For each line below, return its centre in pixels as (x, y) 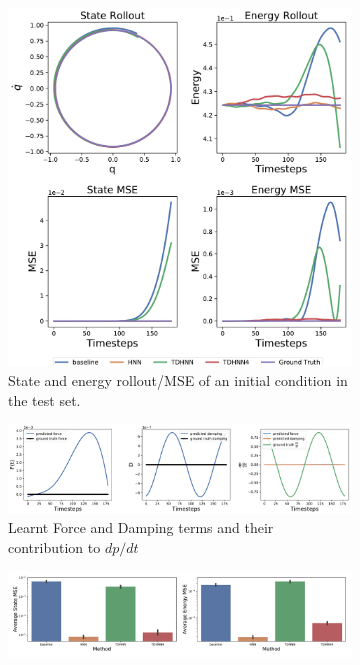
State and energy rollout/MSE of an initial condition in (178, 379)
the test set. (44, 399)
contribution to (54, 546)
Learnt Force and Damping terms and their (141, 527)
